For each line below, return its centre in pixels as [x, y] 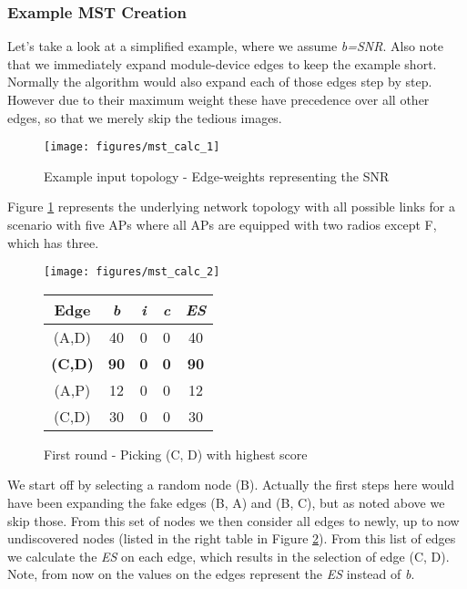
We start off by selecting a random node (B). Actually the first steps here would [231, 485]
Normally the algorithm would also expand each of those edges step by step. [220, 82]
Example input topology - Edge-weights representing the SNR [217, 176]
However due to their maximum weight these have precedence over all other [218, 99]
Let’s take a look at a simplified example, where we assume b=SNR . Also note [226, 46]
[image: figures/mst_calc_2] [132, 272]
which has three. [53, 242]
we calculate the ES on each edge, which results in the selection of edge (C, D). [228, 556]
